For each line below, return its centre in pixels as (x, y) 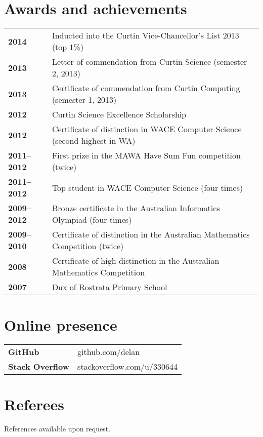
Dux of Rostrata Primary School (109, 287)
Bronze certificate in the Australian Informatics (136, 208)
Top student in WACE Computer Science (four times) (147, 187)
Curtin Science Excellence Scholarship (119, 114)
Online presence (61, 325)
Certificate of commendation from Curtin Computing (146, 88)
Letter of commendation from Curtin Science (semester (149, 62)
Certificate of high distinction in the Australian (136, 261)
